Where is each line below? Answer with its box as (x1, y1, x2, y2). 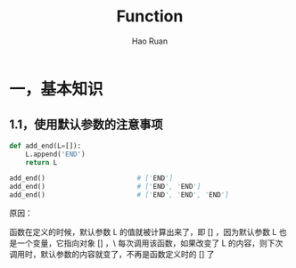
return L (25, 158, 58, 166)
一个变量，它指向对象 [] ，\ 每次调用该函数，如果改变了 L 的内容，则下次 (16, 238, 284, 248)
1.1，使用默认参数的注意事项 (9, 118, 163, 133)
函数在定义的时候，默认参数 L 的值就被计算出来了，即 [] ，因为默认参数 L (9, 227, 277, 237)
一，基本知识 (9, 78, 104, 99)
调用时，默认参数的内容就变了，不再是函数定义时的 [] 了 (9, 249, 216, 259)
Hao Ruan (131, 36, 169, 46)
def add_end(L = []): (9, 141, 82, 150)
